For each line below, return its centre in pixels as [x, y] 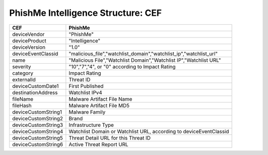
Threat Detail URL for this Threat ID [110, 138]
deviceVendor [28, 34]
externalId [24, 79]
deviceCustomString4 [38, 131]
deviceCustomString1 [37, 112]
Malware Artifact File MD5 [99, 105]
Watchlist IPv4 [86, 92]
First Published [86, 86]
